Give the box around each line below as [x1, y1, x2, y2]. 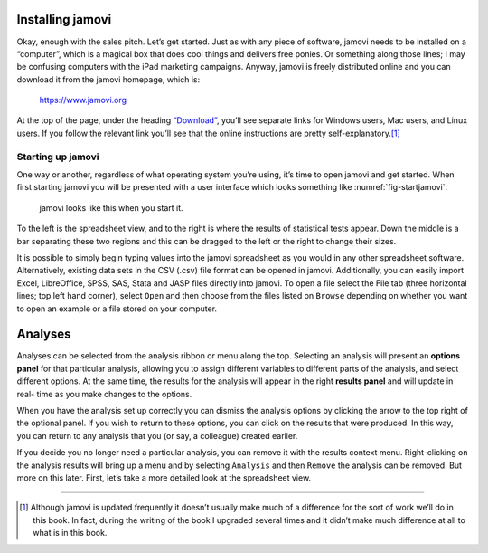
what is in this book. [33, 528, 108, 539]
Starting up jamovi [16, 150, 99, 163]
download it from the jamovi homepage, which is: [16, 73, 201, 85]
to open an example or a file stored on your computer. [16, 303, 217, 314]
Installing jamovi [16, 12, 112, 27]
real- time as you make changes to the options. [16, 388, 192, 399]
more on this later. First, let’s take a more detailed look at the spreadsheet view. [16, 472, 312, 483]
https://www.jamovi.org [39, 95, 127, 106]
